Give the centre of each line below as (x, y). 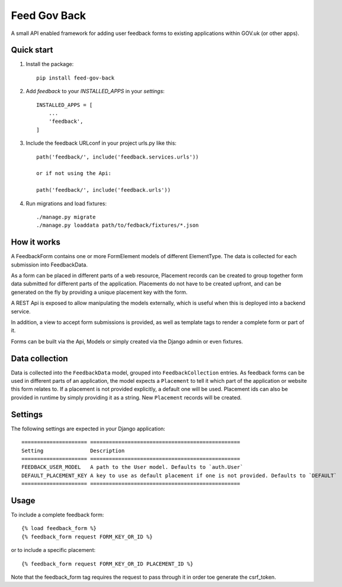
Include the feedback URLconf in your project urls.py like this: (101, 143)
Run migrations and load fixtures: (66, 203)
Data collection (39, 358)
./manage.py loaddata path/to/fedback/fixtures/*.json (118, 225)
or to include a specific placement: (53, 550)
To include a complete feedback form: (57, 515)
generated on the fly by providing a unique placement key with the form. (99, 292)
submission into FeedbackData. (49, 265)
